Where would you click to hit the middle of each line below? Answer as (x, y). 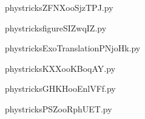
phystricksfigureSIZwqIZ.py (56, 27)
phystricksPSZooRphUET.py (59, 108)
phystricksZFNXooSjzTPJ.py (59, 7)
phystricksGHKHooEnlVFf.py (60, 88)
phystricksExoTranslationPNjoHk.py (73, 48)
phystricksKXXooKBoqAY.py (60, 68)
